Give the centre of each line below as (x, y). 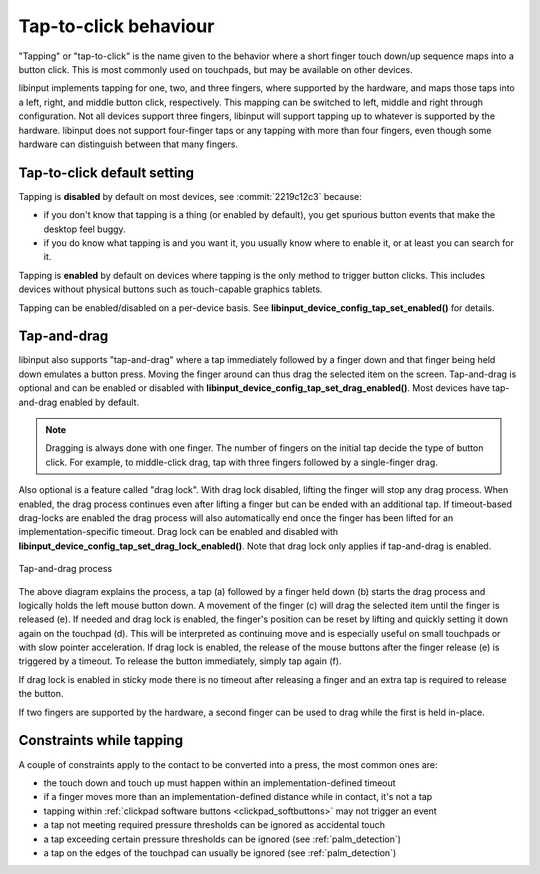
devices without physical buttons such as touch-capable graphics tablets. (170, 289)
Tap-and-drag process (65, 569)
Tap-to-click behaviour (116, 26)
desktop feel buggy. (84, 229)
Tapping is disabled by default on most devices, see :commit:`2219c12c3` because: (190, 196)
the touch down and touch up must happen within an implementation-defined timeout (219, 782)
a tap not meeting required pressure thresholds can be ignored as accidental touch (214, 825)
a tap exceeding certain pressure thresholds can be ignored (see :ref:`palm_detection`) (222, 839)
